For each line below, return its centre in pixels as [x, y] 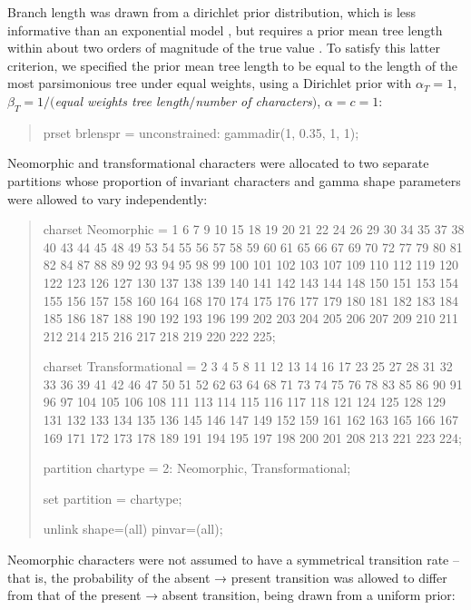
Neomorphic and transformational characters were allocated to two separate [218, 163]
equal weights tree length [122, 100]
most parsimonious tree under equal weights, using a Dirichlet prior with [210, 83]
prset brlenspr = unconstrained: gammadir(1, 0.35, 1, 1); [201, 132]
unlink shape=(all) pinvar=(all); [133, 529]
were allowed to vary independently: [108, 198]
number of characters [254, 100]
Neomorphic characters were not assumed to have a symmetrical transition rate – [233, 560]
